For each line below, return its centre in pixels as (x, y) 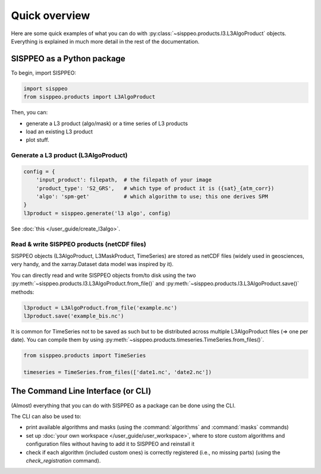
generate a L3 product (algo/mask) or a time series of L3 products (107, 123)
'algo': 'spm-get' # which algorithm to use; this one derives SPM (152, 197)
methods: (23, 292)
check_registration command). (63, 460)
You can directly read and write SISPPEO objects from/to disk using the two (103, 275)
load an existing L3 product (59, 132)
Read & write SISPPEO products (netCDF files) (79, 244)
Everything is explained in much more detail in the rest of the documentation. (105, 41)
